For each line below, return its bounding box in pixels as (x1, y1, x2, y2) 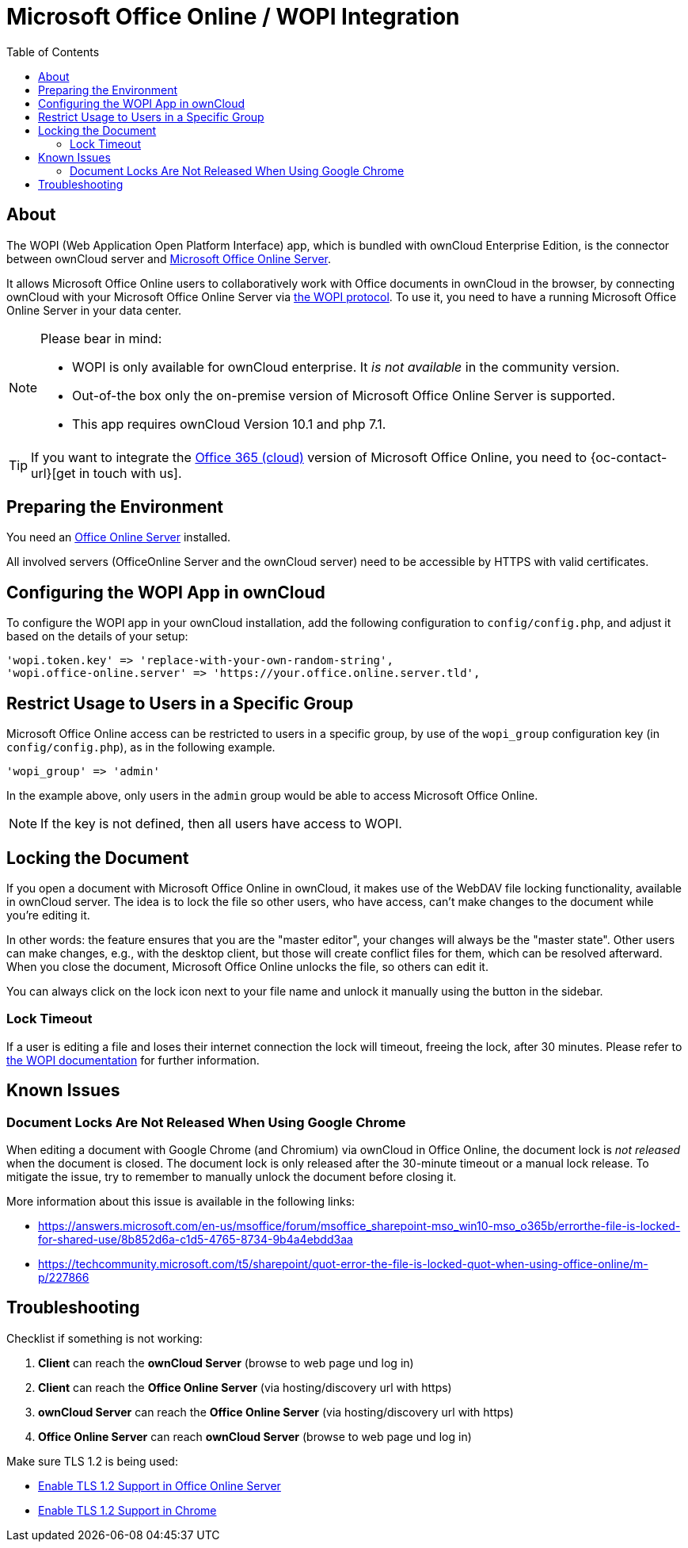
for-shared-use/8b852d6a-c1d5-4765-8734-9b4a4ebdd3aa (38, 1232, 353, 1246)
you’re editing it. (6, 908, 90, 922)
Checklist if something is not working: (6, 1331, 203, 1345)
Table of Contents (6, 44, 100, 59)
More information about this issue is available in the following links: (6, 1194, 355, 1208)
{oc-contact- (590, 449, 667, 465)
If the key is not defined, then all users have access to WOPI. (40, 816, 402, 832)
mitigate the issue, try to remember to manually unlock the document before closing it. (6, 1169, 457, 1183)
